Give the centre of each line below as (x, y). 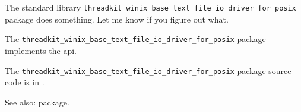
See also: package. (37, 102)
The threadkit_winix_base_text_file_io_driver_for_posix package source (148, 70)
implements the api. (41, 50)
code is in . (25, 82)
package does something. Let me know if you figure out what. (117, 19)
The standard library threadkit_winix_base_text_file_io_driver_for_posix (150, 7)
